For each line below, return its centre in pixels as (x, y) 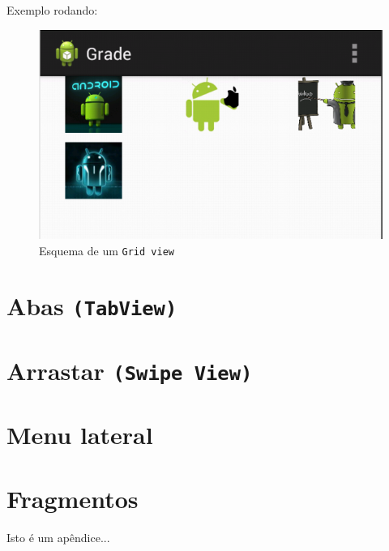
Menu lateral (80, 435)
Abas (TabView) (92, 306)
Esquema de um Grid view (107, 250)
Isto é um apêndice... (58, 537)
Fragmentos (73, 498)
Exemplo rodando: (52, 10)
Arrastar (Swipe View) (130, 370)
